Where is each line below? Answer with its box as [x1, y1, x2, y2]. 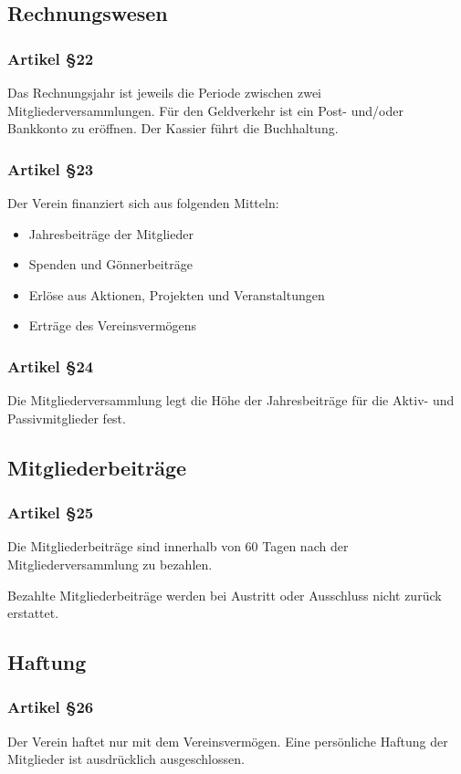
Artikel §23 [7, 157, 94, 180]
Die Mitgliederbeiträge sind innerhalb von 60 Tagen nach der [7, 537, 349, 556]
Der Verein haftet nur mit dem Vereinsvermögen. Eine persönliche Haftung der [7, 731, 448, 750]
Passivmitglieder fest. [7, 408, 126, 427]
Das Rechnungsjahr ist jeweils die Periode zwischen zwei [7, 83, 321, 101]
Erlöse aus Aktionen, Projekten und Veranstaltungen [28, 285, 325, 304]
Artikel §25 [7, 501, 94, 524]
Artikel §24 [7, 354, 94, 377]
